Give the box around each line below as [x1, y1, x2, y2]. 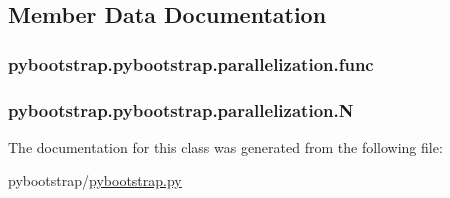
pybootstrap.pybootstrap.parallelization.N [8, 97, 354, 122]
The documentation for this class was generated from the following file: [8, 136, 443, 157]
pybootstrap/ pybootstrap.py [8, 170, 182, 191]
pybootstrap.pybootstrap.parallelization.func [8, 51, 374, 76]
